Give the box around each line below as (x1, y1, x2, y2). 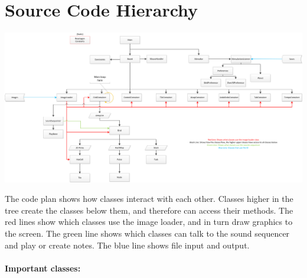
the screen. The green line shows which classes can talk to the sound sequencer (5, 227, 290, 239)
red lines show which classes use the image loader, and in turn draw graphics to (5, 215, 293, 228)
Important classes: (5, 261, 81, 274)
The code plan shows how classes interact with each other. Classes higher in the (5, 192, 293, 205)
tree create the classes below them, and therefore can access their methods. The (5, 204, 293, 216)
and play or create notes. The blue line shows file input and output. (5, 238, 250, 251)
